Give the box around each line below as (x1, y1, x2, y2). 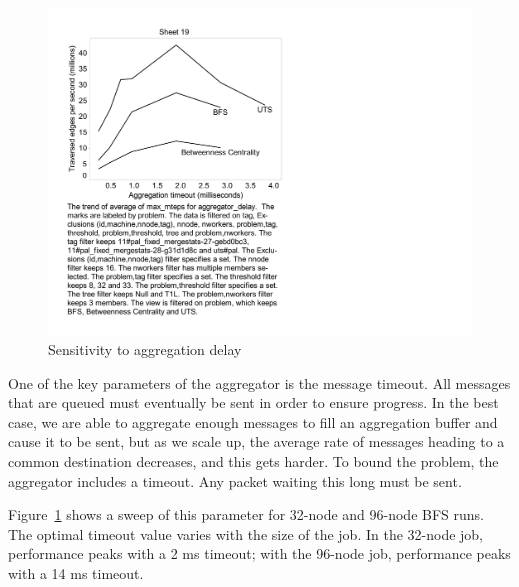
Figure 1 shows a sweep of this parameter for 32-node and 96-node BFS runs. (8, 504, 484, 525)
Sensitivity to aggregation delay (48, 339, 242, 360)
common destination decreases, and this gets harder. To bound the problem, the (8, 451, 499, 472)
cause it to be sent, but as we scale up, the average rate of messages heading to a (8, 431, 505, 452)
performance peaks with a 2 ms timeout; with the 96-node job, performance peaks (8, 543, 511, 564)
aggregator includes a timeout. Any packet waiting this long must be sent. (8, 470, 462, 491)
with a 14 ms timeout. (8, 563, 144, 584)
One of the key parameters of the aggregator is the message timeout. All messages (8, 372, 511, 393)
